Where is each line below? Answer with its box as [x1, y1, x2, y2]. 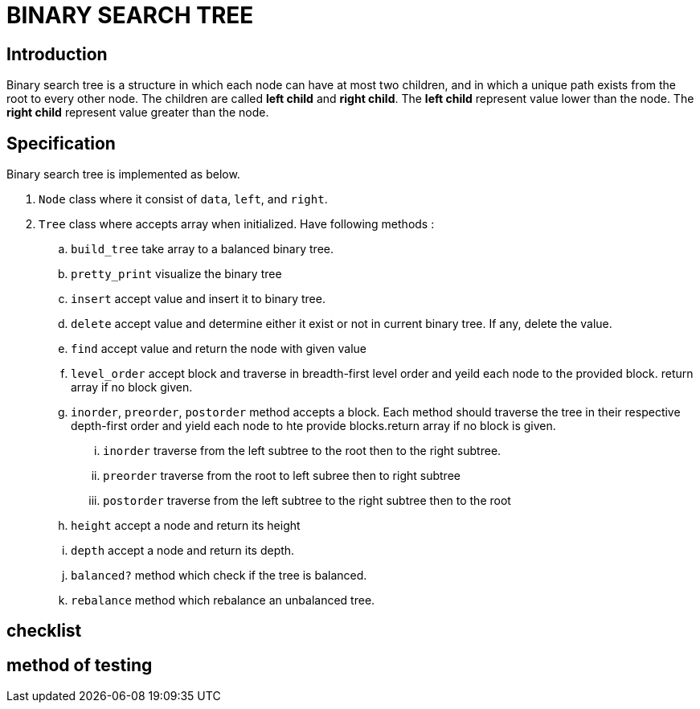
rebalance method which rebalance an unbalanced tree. [71, 593, 375, 608]
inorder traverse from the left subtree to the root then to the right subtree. [103, 444, 501, 458]
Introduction [6, 43, 108, 64]
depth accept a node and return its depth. [71, 543, 295, 558]
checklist [6, 621, 82, 641]
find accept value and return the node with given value [71, 342, 366, 356]
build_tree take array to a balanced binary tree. [71, 242, 334, 256]
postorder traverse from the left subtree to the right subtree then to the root [103, 494, 511, 508]
